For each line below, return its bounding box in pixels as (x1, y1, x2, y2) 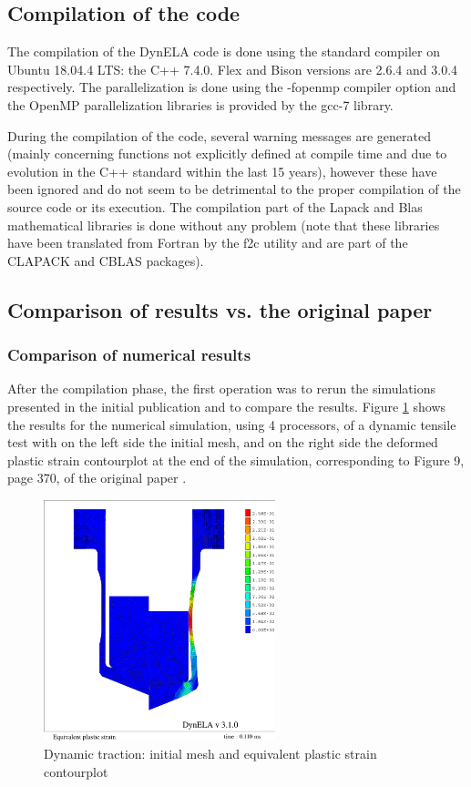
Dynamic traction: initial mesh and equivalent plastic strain (44, 743, 377, 762)
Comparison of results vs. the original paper (7, 295, 433, 323)
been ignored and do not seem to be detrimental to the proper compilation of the (7, 179, 461, 199)
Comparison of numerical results (7, 343, 251, 366)
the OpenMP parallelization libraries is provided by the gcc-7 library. (7, 95, 394, 114)
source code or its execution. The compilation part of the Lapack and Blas (7, 197, 423, 216)
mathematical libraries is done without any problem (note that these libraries (7, 215, 440, 234)
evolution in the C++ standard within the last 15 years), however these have (7, 161, 437, 180)
